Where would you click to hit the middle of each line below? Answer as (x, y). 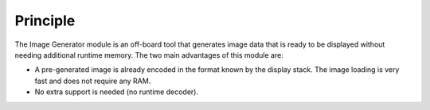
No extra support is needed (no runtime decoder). (117, 92)
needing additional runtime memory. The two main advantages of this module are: (149, 55)
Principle (45, 21)
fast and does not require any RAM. (93, 81)
